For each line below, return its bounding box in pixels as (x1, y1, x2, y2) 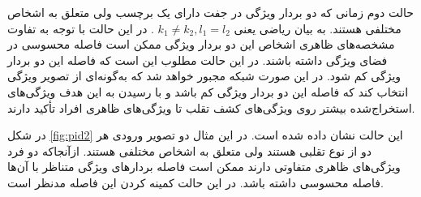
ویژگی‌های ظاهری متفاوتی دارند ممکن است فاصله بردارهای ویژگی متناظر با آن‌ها (7, 158, 401, 175)
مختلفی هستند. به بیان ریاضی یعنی (234, 19, 402, 36)
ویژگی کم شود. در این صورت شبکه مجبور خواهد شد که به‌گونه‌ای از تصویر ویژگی (7, 67, 402, 84)
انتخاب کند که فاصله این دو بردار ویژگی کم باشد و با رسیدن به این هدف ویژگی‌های (7, 83, 409, 100)
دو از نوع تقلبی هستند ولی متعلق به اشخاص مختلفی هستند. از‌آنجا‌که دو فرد (7, 142, 372, 159)
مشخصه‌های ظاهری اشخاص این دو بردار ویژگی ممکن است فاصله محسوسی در (7, 36, 395, 53)
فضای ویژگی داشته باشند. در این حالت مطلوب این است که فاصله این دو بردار (7, 51, 388, 68)
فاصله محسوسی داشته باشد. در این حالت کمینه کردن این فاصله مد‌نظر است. (7, 173, 384, 191)
